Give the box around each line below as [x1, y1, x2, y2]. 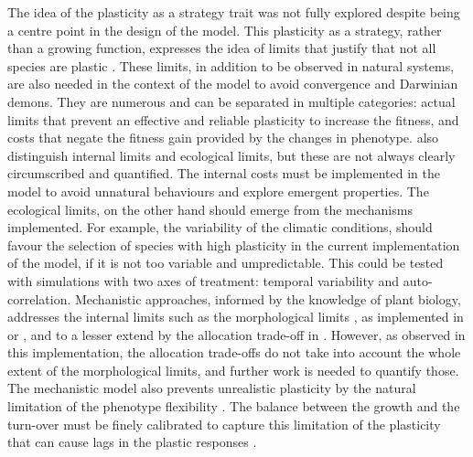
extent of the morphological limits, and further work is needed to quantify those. [7, 360, 459, 379]
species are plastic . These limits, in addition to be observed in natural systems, [7, 56, 455, 75]
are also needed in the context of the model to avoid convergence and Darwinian [7, 74, 458, 93]
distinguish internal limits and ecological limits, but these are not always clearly [7, 145, 456, 165]
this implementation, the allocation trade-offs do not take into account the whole [7, 343, 461, 362]
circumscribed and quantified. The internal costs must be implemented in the [7, 164, 440, 183]
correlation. [7, 289, 71, 308]
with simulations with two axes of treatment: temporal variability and [7, 271, 400, 290]
